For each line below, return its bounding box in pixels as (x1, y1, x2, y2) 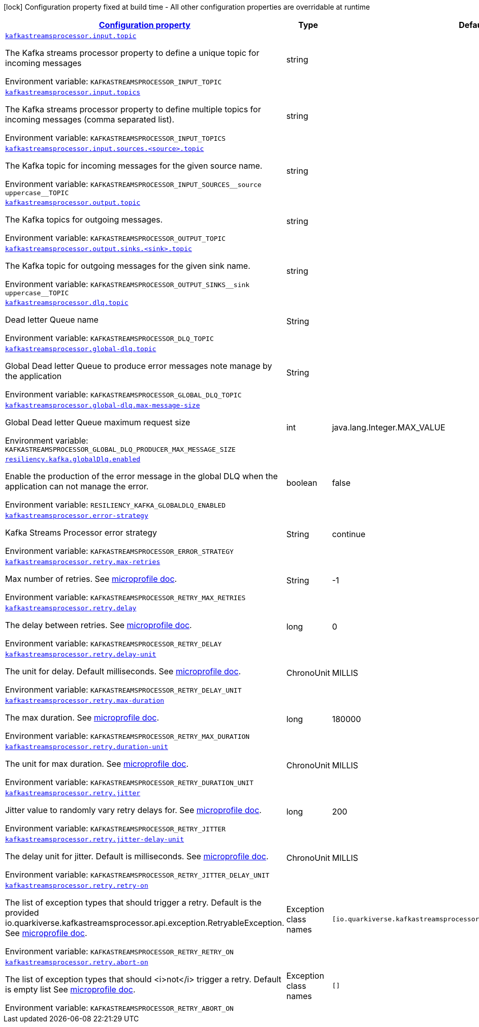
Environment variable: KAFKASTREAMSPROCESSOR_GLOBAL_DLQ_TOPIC (5, 389, 242, 399)
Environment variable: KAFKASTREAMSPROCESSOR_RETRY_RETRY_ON (5, 946, 234, 956)
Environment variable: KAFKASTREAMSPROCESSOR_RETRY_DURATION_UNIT (5, 777, 253, 787)
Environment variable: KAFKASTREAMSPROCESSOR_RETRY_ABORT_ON (5, 1003, 234, 1013)
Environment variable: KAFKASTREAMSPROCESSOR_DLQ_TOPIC (5, 333, 214, 343)
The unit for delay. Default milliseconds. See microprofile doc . (5, 666, 241, 676)
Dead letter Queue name (5, 315, 99, 325)
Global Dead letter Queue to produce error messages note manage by (5, 361, 272, 371)
